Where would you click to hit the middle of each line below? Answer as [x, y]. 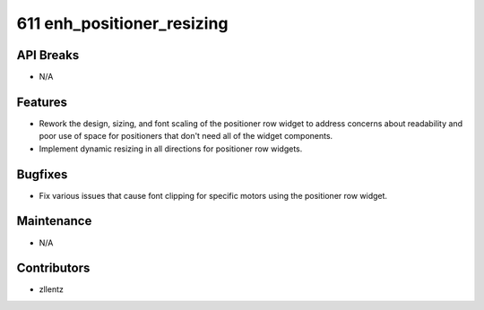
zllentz [52, 289]
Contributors [53, 268]
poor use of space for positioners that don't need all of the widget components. [186, 136]
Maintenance [54, 221]
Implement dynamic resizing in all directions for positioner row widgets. [171, 149]
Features [42, 102]
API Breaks [48, 55]
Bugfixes [42, 174]
